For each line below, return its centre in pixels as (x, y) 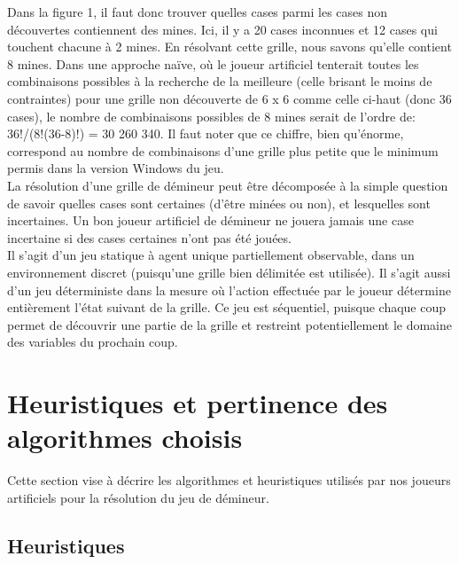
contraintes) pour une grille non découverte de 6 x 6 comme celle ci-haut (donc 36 (229, 98)
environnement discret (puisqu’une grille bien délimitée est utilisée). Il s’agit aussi (229, 272)
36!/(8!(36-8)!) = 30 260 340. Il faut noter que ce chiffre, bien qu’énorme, (206, 133)
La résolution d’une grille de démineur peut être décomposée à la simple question (228, 185)
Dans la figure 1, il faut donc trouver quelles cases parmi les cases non (198, 12)
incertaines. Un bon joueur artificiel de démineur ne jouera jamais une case (210, 220)
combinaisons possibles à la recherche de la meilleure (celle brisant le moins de (220, 81)
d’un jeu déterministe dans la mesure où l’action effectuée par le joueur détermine (229, 290)
